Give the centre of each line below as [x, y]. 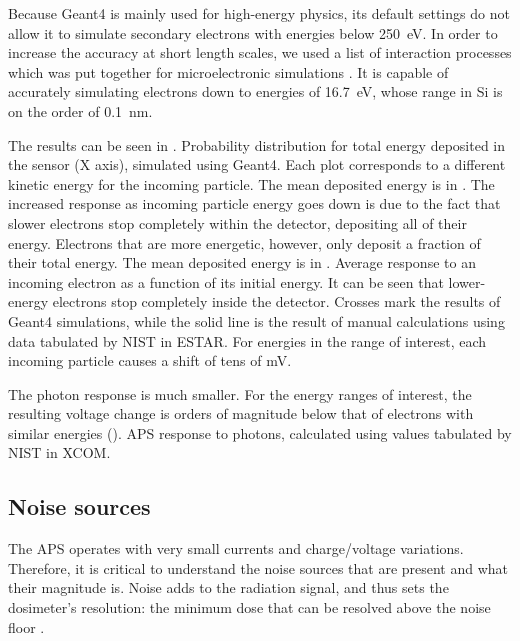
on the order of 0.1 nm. [80, 110]
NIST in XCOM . [59, 452]
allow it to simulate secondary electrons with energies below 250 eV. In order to [253, 32]
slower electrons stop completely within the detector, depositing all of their [237, 222]
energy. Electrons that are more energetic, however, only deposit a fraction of [244, 242]
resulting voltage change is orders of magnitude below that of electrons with [241, 413]
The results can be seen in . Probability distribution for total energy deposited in [257, 144]
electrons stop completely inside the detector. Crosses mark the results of [276, 301]
